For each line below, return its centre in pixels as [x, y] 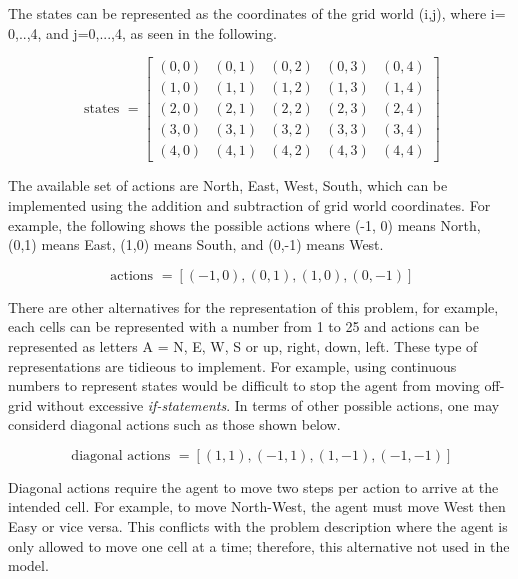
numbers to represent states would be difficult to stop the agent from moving [244, 385]
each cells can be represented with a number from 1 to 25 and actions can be [243, 326]
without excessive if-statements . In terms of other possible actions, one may [268, 404]
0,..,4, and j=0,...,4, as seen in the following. [142, 32]
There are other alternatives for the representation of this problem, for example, [253, 306]
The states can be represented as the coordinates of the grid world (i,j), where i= [257, 13]
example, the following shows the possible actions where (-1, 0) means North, [244, 224]
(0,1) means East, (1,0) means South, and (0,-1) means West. [196, 244]
